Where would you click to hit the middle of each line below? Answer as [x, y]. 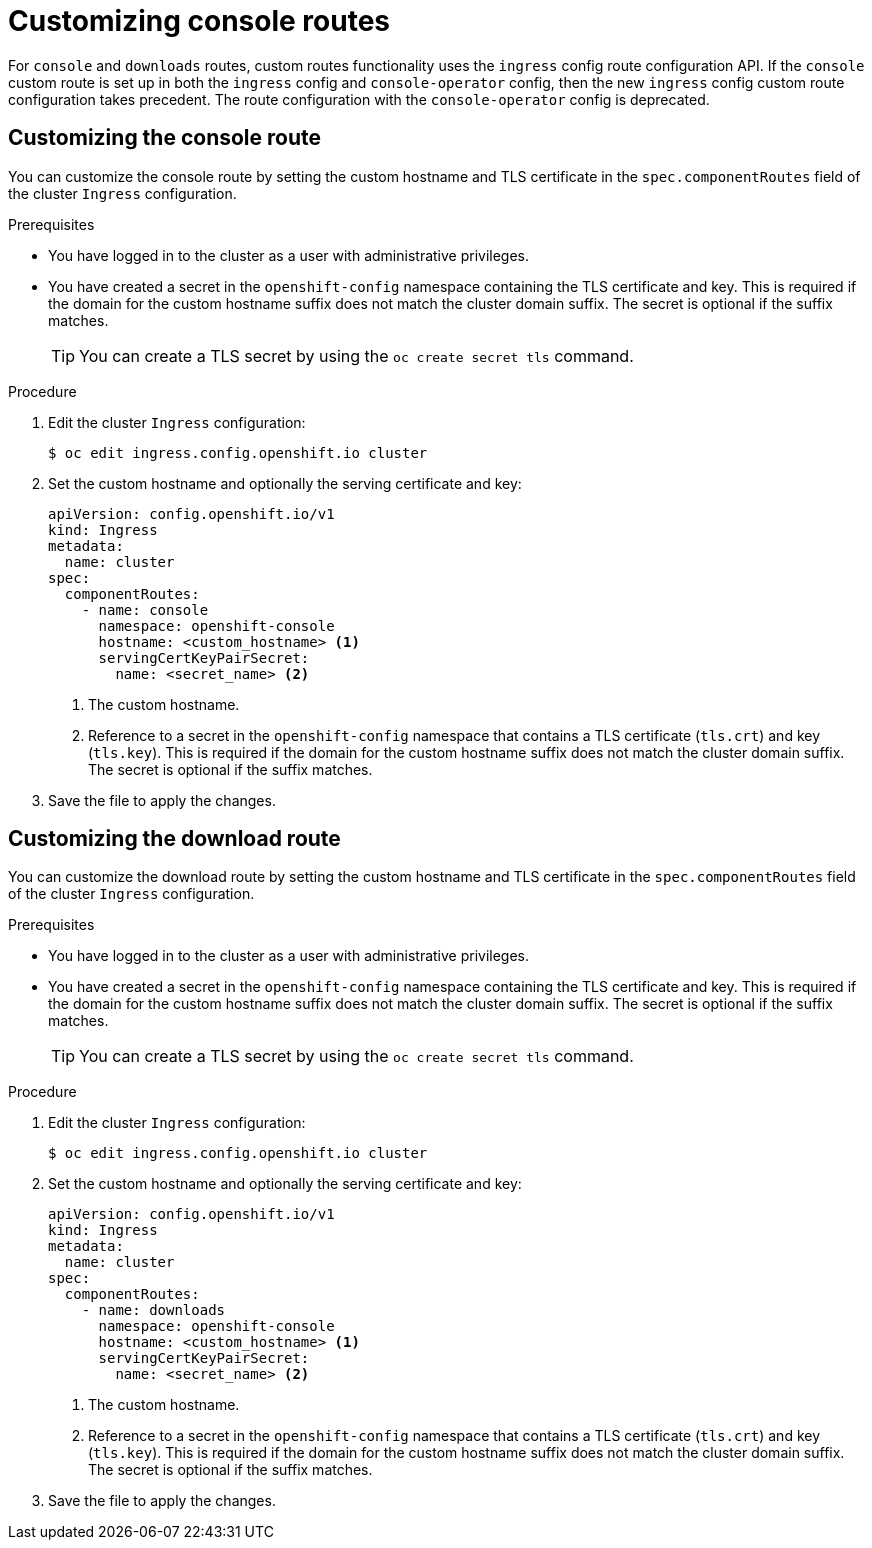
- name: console [145, 609]
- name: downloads [153, 1310]
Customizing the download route [174, 839]
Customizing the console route [165, 138]
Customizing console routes [199, 21]
